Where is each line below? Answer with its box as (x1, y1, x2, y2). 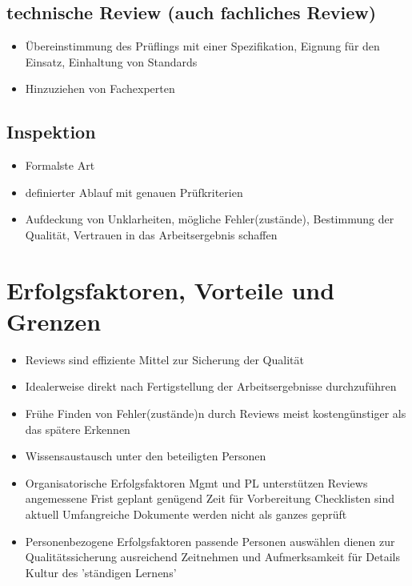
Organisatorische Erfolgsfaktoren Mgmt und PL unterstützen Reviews (25, 474, 368, 491)
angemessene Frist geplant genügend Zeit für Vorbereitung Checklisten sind (25, 490, 394, 507)
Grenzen (6, 304, 102, 337)
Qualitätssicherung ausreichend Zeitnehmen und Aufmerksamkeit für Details (25, 548, 400, 565)
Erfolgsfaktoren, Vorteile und (6, 273, 335, 306)
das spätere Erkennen (25, 420, 130, 437)
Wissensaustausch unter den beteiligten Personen (25, 448, 266, 464)
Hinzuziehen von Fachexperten (25, 80, 175, 97)
